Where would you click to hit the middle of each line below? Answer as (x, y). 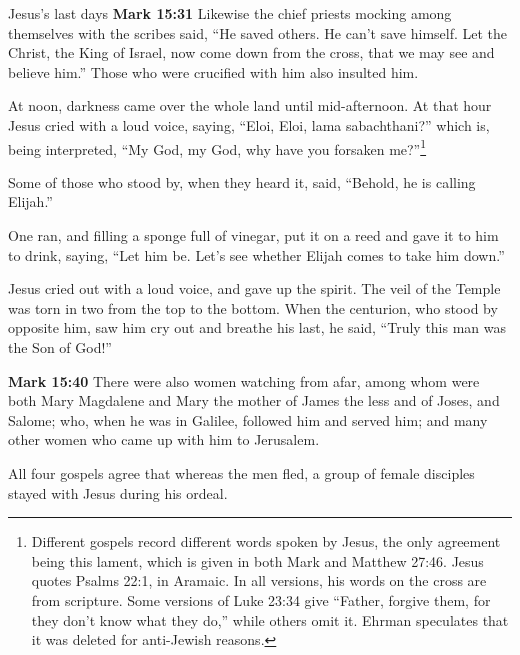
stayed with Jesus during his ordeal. (118, 492)
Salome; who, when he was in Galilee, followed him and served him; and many (248, 419)
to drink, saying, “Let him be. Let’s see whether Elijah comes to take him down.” (256, 254)
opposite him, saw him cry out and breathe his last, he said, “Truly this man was (257, 327)
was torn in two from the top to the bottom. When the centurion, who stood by (253, 307)
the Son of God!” (60, 346)
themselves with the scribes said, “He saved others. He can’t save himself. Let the (258, 32)
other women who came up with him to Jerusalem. (164, 439)
